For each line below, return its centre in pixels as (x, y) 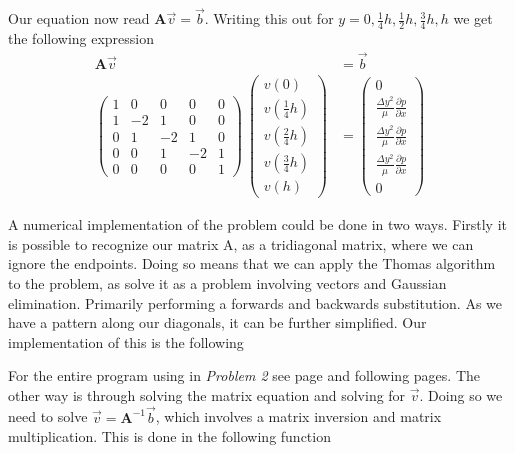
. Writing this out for (269, 18)
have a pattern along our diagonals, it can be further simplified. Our (217, 322)
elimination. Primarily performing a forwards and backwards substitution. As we (255, 302)
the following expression (81, 38)
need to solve (48, 416)
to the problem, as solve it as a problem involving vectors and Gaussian (227, 282)
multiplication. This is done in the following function (169, 436)
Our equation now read (79, 18)
